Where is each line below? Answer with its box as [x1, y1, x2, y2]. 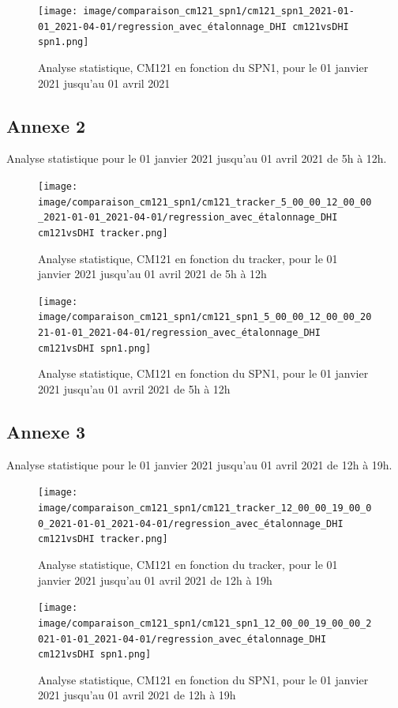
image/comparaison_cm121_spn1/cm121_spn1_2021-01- [83, 6, 355, 17]
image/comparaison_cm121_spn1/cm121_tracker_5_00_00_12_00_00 [38, 196, 372, 208]
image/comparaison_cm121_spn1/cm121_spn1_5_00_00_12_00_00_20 [38, 311, 372, 323]
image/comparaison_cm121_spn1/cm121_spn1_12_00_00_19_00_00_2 [38, 617, 372, 629]
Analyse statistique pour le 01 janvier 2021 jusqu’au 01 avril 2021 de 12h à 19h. [6, 456, 392, 473]
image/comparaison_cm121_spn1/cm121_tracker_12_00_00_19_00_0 [38, 503, 372, 514]
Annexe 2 [6, 113, 86, 137]
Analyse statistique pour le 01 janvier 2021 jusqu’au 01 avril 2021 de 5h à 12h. [6, 150, 387, 167]
